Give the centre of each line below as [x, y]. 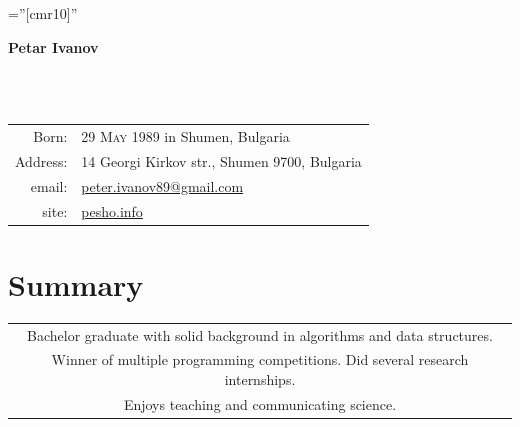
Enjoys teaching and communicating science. [260, 403]
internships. [260, 379]
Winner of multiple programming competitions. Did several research [260, 359]
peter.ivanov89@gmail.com [162, 185]
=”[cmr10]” [43, 13]
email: [49, 185]
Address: [41, 160]
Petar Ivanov [53, 46]
